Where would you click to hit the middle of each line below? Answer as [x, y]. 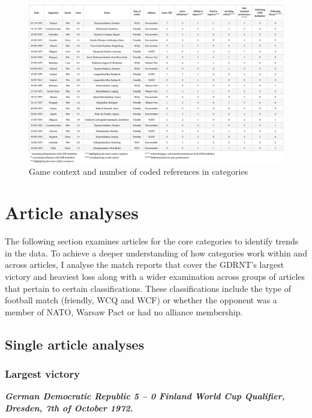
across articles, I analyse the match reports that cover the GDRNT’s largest [145, 265]
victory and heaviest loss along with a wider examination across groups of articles [155, 277]
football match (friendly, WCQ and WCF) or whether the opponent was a [141, 300]
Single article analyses [75, 344]
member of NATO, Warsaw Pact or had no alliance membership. [124, 311]
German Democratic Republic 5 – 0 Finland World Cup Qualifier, [145, 396]
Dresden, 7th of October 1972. [69, 407]
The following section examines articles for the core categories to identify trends [152, 241]
